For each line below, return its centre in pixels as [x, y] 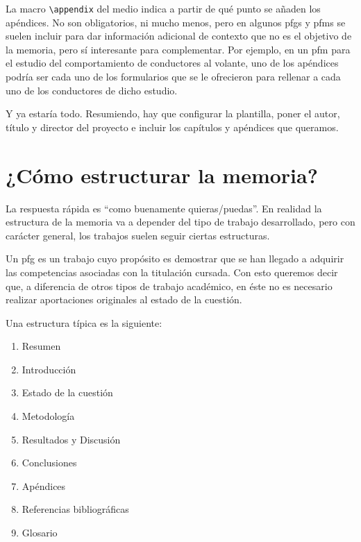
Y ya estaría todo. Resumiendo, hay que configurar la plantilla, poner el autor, [173, 113]
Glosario [40, 533]
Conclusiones [49, 463]
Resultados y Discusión [71, 439]
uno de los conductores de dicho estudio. [92, 90]
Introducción [49, 369]
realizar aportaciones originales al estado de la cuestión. [124, 299]
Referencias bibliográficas [75, 509]
